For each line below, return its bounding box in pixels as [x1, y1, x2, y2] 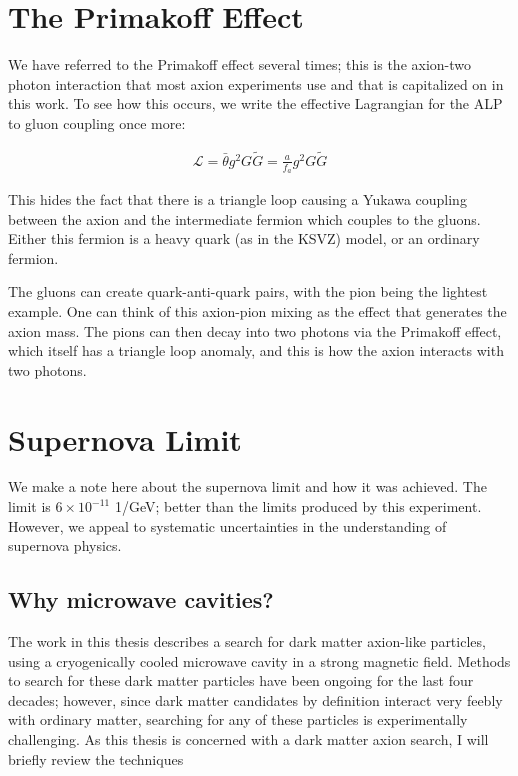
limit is [8, 496, 51, 517]
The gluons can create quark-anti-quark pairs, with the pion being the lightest [8, 281, 488, 302]
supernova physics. [8, 535, 122, 556]
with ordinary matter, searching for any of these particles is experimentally [8, 709, 468, 730]
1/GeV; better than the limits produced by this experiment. [114, 496, 482, 517]
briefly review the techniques [8, 748, 184, 769]
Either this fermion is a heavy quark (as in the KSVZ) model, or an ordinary [8, 228, 480, 249]
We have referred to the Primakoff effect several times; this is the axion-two [8, 54, 472, 75]
